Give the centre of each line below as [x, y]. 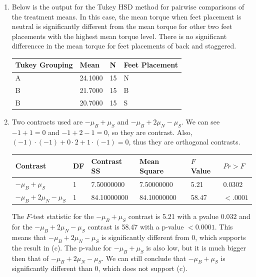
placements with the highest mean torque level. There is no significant [119, 36]
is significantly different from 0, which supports [173, 237]
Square [151, 171]
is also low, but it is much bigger [196, 247]
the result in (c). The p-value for [62, 247]
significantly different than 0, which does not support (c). [99, 268]
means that [29, 237]
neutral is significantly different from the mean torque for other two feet [122, 26]
